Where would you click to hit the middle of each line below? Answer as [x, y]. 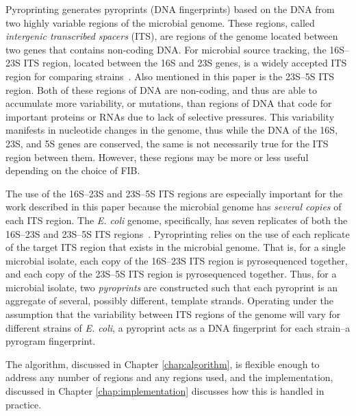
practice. [24, 404]
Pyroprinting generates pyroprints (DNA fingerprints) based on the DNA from [170, 9]
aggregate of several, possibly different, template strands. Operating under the [169, 301]
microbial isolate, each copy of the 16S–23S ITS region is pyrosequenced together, [177, 260]
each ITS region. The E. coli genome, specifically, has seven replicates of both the [177, 220]
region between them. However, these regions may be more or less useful [157, 157]
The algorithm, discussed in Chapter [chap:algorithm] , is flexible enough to [163, 364]
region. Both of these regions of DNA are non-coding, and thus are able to [161, 89]
